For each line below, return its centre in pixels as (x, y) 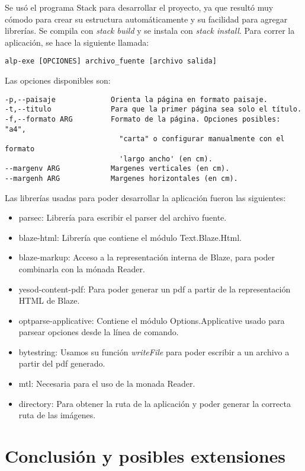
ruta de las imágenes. (57, 415)
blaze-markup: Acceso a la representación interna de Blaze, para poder (147, 257)
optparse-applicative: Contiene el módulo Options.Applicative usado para (152, 320)
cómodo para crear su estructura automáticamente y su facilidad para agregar (146, 19)
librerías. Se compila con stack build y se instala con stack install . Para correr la (150, 31)
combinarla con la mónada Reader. (82, 268)
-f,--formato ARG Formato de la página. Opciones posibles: (143, 119)
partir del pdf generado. (62, 363)
